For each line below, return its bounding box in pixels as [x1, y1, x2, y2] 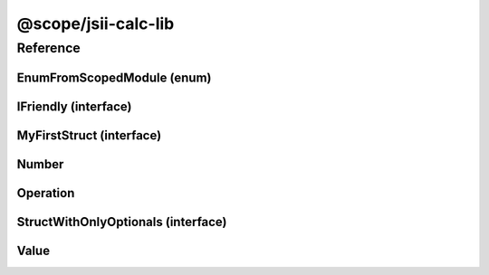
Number [16, 156, 64, 172]
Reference [16, 40, 81, 56]
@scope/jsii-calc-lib [16, 14, 175, 33]
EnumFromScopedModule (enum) [16, 70, 212, 85]
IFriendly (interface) [16, 99, 132, 114]
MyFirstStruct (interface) [16, 128, 162, 143]
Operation [16, 185, 75, 201]
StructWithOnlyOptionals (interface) [16, 213, 227, 230]
